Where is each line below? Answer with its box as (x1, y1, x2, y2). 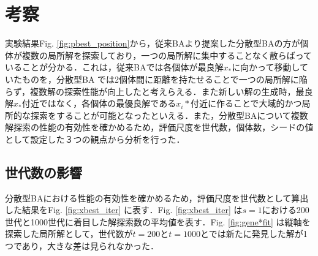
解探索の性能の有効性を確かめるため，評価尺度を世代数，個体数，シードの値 (5, 121, 314, 134)
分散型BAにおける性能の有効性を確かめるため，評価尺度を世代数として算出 (5, 191, 309, 204)
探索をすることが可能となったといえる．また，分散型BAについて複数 (30, 108, 308, 121)
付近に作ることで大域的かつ (191, 97, 302, 110)
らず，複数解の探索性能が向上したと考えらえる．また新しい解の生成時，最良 (5, 85, 313, 97)
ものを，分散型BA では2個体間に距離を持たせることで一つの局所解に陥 (21, 72, 308, 85)
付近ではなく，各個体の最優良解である (21, 97, 176, 110)
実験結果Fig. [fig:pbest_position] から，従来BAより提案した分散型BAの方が (5, 37, 300, 50)
